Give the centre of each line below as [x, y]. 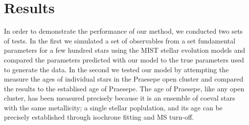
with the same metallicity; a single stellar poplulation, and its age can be [113, 107]
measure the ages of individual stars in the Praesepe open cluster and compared [124, 79]
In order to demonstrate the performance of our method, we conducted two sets [124, 31]
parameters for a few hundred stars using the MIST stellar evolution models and [125, 50]
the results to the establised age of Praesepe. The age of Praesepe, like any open [124, 88]
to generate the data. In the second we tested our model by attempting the [116, 69]
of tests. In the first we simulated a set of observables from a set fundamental [120, 40]
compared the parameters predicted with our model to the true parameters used [124, 59]
